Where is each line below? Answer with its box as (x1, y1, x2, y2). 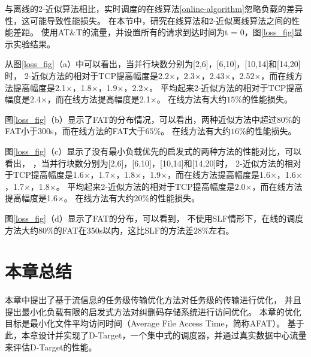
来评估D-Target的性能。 (5, 340, 97, 353)
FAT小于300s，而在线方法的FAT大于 (5, 125, 146, 137)
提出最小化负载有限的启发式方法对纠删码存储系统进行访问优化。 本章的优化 (5, 305, 301, 317)
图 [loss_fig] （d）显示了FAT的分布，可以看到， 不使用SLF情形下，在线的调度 (5, 211, 304, 224)
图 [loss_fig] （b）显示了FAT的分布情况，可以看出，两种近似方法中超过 (5, 113, 277, 125)
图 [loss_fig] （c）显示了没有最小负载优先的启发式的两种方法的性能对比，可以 (5, 144, 302, 157)
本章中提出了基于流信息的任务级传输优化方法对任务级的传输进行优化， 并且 (5, 294, 301, 306)
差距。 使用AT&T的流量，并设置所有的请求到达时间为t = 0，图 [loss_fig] (13, 26, 294, 38)
